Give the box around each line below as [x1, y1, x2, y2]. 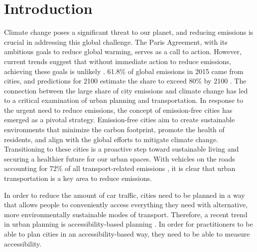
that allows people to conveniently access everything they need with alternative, [4, 199, 248, 210]
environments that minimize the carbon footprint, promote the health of [4, 124, 225, 135]
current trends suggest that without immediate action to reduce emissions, [4, 56, 231, 66]
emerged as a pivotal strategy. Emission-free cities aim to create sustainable [4, 114, 235, 125]
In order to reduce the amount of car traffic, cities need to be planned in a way [4, 189, 245, 200]
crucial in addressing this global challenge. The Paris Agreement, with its [4, 36, 228, 47]
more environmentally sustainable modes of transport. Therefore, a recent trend [4, 209, 248, 219]
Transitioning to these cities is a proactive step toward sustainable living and [4, 144, 239, 154]
